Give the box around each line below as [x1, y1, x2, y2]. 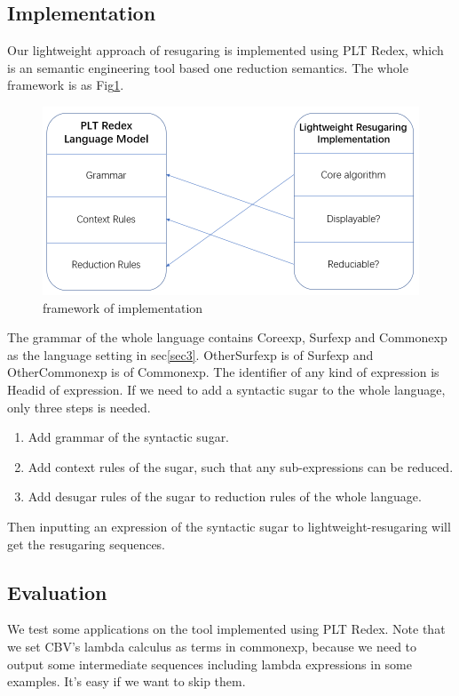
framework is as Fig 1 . [7, 76, 124, 94]
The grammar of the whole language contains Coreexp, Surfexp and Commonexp [7, 328, 447, 347]
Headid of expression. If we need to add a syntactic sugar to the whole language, [7, 380, 446, 398]
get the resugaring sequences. [7, 534, 166, 553]
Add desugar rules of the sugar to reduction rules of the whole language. [28, 487, 422, 506]
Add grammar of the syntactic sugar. [28, 428, 230, 446]
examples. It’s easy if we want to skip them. [7, 672, 246, 691]
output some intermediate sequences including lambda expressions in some [7, 654, 412, 673]
